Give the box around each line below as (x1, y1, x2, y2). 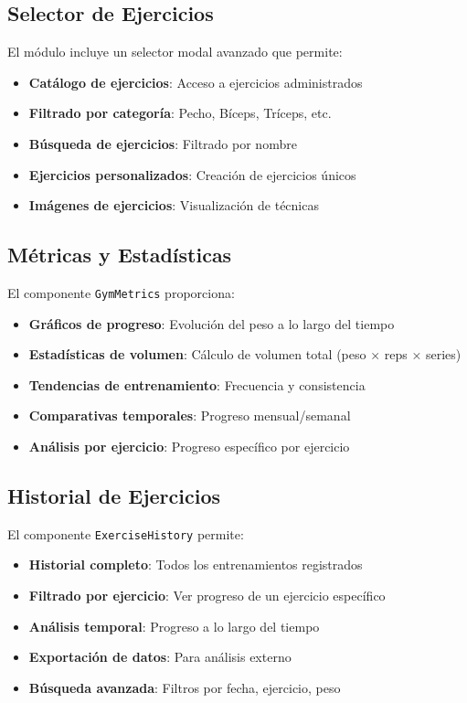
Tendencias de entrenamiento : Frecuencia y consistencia (28, 375, 366, 394)
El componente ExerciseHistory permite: (7, 524, 244, 543)
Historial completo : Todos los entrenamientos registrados (28, 555, 363, 574)
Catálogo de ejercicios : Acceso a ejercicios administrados (28, 72, 363, 91)
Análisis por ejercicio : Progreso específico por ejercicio (28, 437, 350, 455)
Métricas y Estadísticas (7, 240, 232, 269)
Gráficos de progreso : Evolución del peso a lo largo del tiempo (28, 314, 395, 333)
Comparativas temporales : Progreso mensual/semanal (28, 406, 351, 425)
